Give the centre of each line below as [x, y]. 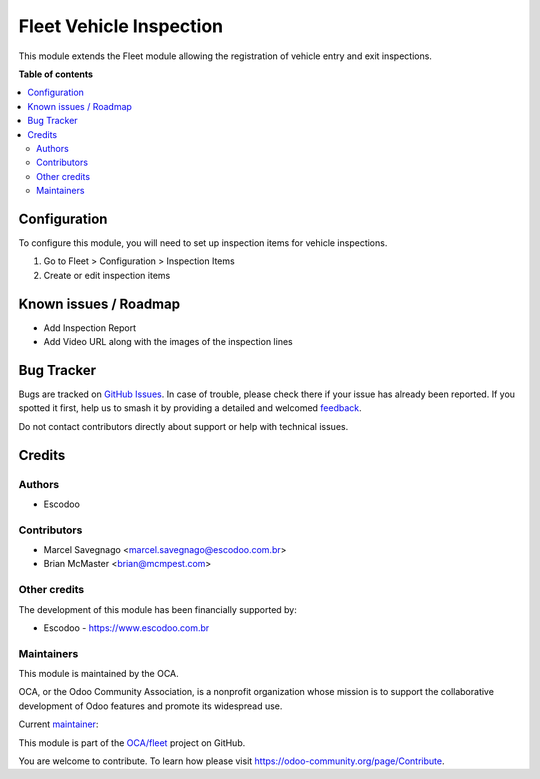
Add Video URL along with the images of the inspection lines [168, 342]
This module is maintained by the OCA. [98, 674]
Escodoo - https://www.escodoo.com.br [126, 627]
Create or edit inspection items [107, 275]
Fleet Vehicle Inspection [121, 26]
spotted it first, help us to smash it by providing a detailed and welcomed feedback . [190, 408]
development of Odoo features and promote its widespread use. [150, 706]
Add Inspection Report [90, 327]
